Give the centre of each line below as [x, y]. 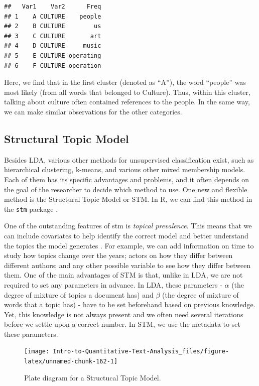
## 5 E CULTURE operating [53, 55]
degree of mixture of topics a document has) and [79, 294]
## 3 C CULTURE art [53, 36]
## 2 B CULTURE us [53, 26]
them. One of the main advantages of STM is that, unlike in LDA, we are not [123, 275]
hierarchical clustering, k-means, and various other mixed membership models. [125, 169]
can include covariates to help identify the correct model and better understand [126, 235]
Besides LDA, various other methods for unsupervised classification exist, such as [129, 159]
